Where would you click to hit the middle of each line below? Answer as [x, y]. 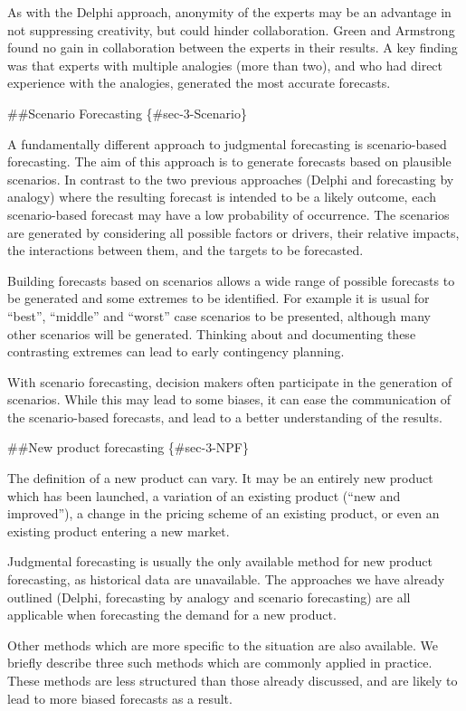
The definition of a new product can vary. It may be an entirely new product [220, 478]
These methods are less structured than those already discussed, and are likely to [233, 680]
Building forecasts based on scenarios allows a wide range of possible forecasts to [231, 280]
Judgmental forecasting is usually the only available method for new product [220, 561]
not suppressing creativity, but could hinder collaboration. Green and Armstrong [231, 29]
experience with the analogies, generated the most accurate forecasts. [199, 83]
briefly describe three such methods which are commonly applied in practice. [220, 663]
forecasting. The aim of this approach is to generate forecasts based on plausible [229, 161]
